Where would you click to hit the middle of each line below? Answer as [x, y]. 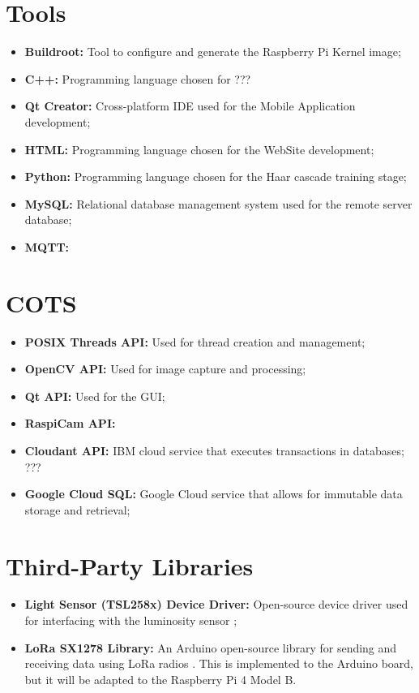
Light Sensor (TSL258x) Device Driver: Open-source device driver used [216, 604]
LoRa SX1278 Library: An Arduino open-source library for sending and [211, 647]
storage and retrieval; [77, 509]
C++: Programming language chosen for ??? [138, 78]
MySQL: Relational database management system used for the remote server [218, 203]
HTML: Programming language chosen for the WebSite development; [199, 149]
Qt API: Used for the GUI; [95, 396]
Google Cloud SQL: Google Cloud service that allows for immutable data [214, 494]
